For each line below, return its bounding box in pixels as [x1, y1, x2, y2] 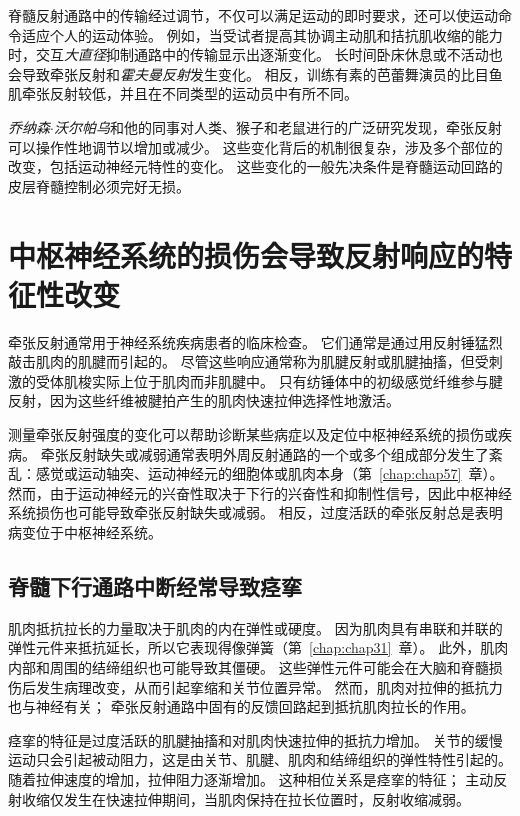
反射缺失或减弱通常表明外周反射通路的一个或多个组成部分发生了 [68, 443, 489, 464]
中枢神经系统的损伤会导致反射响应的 [8, 234, 485, 275]
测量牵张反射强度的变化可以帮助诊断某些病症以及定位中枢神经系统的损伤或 [8, 424, 498, 445]
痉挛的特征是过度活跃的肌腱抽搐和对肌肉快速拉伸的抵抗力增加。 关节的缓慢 [8, 729, 503, 750]
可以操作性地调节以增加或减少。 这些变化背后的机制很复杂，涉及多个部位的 [8, 136, 503, 157]
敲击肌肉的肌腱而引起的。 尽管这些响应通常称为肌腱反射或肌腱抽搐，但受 [8, 351, 489, 372]
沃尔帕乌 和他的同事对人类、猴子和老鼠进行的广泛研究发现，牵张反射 [53, 116, 502, 137]
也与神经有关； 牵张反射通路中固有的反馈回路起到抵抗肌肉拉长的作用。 [8, 696, 475, 717]
